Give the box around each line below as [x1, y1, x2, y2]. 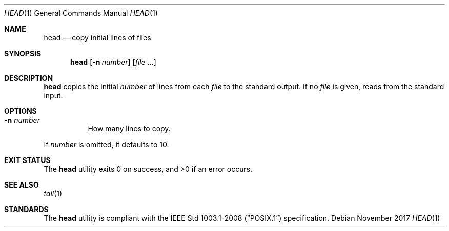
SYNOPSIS [4, 49, 42, 58]
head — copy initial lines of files [44, 33, 151, 42]
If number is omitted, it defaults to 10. [44, 140, 169, 149]
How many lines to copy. [88, 124, 171, 133]
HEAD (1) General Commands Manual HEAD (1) [4, 9, 158, 17]
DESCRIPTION [4, 74, 53, 82]
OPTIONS [4, 107, 37, 115]
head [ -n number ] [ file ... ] [70, 58, 156, 66]
